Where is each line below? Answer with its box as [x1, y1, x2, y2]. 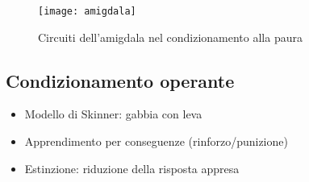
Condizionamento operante [6, 68, 235, 93]
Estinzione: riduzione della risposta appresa [24, 159, 240, 176]
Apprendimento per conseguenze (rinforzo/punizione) [24, 133, 288, 150]
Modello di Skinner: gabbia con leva [24, 105, 203, 122]
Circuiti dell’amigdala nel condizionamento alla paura [38, 28, 303, 45]
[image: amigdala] [38, 6, 136, 17]
